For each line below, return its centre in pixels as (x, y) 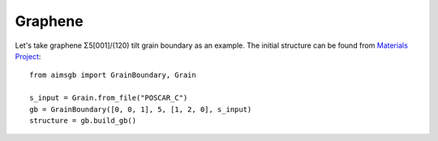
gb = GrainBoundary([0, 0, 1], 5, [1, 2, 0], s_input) (141, 109)
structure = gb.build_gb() (83, 120)
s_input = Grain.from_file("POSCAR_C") (109, 98)
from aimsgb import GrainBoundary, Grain (113, 75)
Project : (28, 56)
